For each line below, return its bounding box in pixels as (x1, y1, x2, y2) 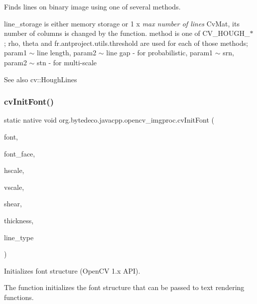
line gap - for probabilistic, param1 (106, 47, 213, 58)
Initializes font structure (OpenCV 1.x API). (4, 265, 140, 276)
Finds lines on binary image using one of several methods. (4, 1, 181, 11)
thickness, (4, 215, 34, 225)
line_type (4, 232, 34, 242)
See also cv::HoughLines (4, 74, 77, 84)
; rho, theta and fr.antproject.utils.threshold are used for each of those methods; (4, 37, 248, 48)
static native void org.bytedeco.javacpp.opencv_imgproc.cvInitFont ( (4, 115, 214, 125)
